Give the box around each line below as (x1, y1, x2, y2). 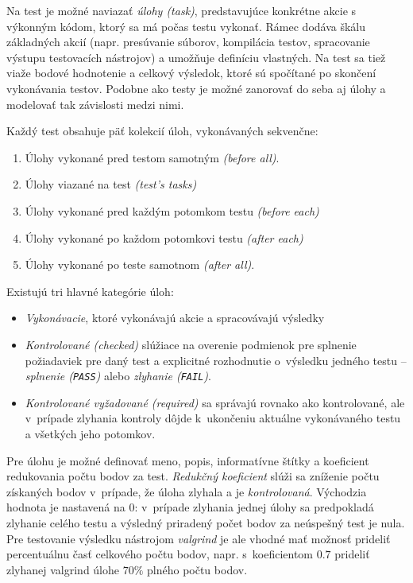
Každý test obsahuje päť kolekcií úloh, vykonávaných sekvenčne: (6, 122, 318, 139)
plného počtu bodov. (147, 561, 248, 577)
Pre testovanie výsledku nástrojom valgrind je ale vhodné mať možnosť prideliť (6, 530, 391, 546)
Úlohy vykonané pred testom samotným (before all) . (25, 149, 280, 165)
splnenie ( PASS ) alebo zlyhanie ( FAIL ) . (25, 367, 211, 384)
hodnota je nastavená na (6, 499, 125, 515)
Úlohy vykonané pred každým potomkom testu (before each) (25, 202, 319, 219)
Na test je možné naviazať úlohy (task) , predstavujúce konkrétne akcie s (6, 2, 357, 18)
